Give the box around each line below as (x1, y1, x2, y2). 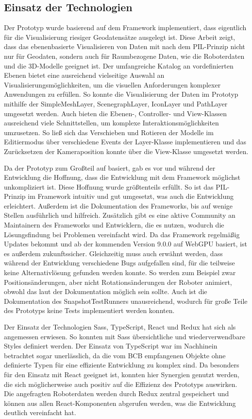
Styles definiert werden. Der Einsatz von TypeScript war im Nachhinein (4, 341, 218, 351)
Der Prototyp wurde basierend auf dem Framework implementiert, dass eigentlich (4, 22, 247, 33)
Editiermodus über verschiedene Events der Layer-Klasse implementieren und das (4, 137, 247, 147)
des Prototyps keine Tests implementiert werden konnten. (4, 305, 175, 315)
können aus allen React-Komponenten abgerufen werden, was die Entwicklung (4, 398, 236, 408)
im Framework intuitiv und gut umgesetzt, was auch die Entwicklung (28, 191, 234, 201)
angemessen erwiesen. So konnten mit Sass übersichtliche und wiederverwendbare (4, 331, 245, 341)
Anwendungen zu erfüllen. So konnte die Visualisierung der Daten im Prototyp (4, 89, 238, 99)
